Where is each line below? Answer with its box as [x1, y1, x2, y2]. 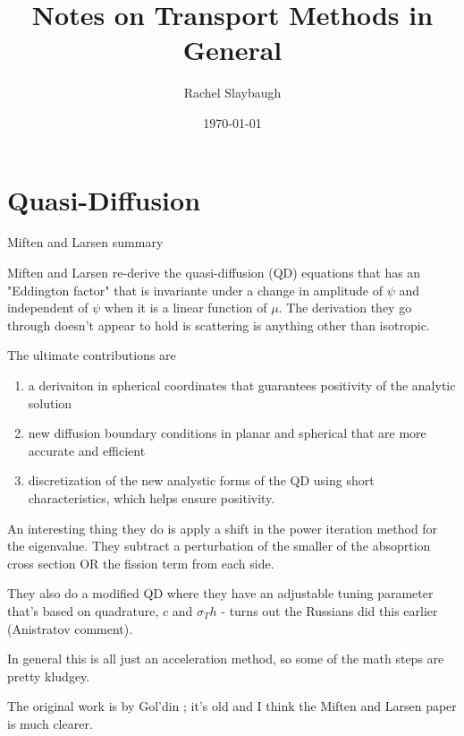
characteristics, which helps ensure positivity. [28, 488, 275, 507]
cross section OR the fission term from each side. [7, 553, 274, 572]
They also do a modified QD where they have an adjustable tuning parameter [7, 584, 434, 603]
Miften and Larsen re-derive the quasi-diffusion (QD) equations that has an [7, 263, 421, 282]
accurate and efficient [28, 441, 146, 459]
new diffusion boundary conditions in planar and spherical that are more [28, 424, 426, 442]
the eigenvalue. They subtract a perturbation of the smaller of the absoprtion [7, 536, 431, 555]
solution [28, 393, 72, 412]
